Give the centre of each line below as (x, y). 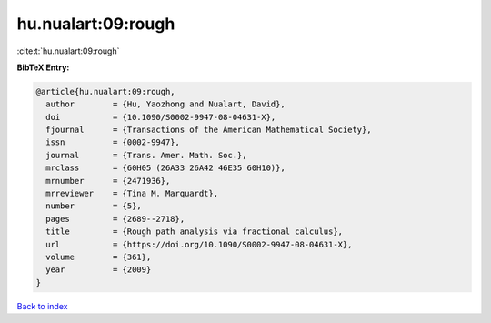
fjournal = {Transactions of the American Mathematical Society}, (209, 130)
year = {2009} (99, 270)
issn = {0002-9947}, (113, 142)
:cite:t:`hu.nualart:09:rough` (68, 51)
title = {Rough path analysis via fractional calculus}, (195, 232)
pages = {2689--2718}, (115, 219)
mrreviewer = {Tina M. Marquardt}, (132, 194)
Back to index (42, 306)
